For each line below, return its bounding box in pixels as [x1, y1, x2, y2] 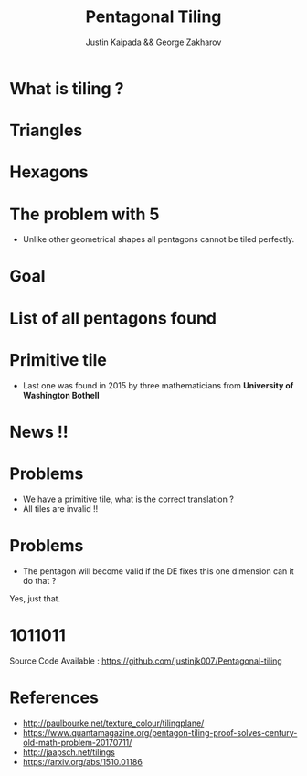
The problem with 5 [9, 204, 160, 225]
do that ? [22, 575, 57, 586]
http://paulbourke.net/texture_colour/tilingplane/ [22, 718, 205, 728]
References [9, 687, 99, 707]
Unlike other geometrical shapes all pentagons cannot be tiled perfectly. [22, 234, 295, 245]
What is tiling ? [9, 78, 124, 99]
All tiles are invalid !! [22, 503, 99, 514]
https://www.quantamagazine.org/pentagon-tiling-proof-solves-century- [22, 727, 298, 738]
